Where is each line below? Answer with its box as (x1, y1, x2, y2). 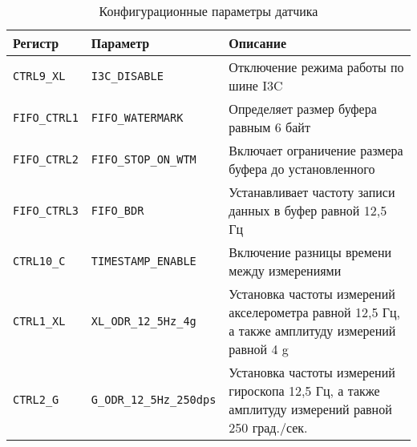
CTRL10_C (13, 255, 66, 268)
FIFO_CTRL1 (13, 111, 79, 124)
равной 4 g (229, 340, 289, 358)
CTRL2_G (13, 393, 59, 406)
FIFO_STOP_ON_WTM (91, 153, 196, 166)
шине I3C (229, 76, 283, 95)
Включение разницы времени (229, 243, 392, 261)
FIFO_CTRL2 (13, 153, 79, 166)
